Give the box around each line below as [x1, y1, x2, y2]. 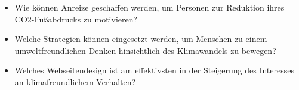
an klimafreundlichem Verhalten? [14, 75, 136, 88]
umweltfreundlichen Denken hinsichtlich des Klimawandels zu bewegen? [14, 44, 276, 56]
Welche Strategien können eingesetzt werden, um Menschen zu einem [14, 33, 267, 45]
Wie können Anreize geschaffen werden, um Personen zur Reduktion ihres [14, 1, 285, 13]
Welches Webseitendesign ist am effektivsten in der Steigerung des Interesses [14, 64, 294, 76]
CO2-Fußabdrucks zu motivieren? [14, 12, 138, 25]
